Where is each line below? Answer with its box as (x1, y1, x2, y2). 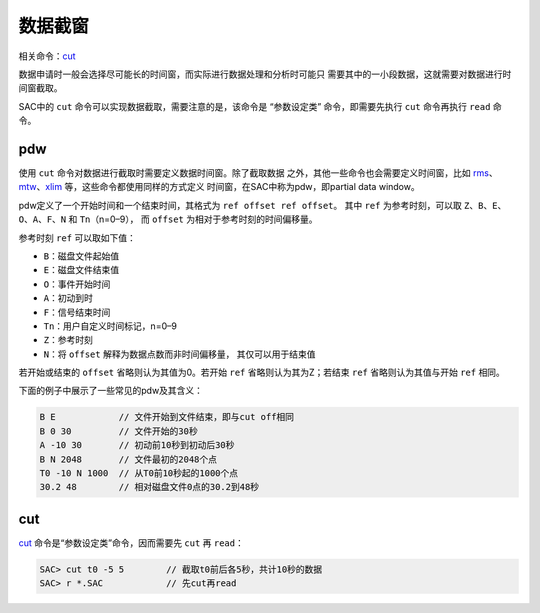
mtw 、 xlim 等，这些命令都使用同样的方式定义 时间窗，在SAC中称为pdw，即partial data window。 (18, 181, 420, 193)
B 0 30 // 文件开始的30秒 (39, 425, 199, 437)
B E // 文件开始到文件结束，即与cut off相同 (39, 411, 295, 423)
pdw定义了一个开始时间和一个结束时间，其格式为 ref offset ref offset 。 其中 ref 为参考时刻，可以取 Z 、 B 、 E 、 (18, 199, 507, 211)
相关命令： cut (18, 50, 76, 62)
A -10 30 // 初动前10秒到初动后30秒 (39, 440, 235, 451)
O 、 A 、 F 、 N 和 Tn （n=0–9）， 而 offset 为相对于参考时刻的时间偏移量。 (18, 213, 318, 225)
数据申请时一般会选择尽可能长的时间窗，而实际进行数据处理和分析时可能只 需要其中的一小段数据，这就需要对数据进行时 (18, 68, 512, 80)
